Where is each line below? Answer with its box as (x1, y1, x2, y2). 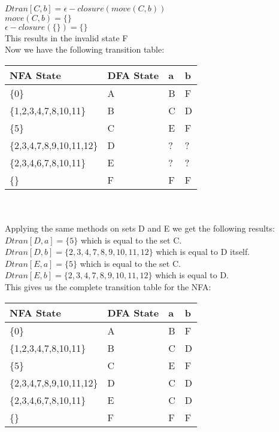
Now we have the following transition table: (5, 43, 165, 56)
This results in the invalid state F (5, 31, 128, 44)
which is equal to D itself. (156, 245, 250, 258)
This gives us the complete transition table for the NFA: (5, 280, 211, 293)
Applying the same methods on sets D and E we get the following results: (5, 221, 275, 234)
